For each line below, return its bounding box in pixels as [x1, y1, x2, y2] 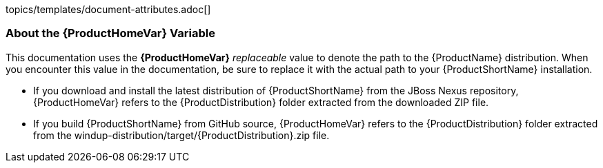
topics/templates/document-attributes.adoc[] [6, 3, 211, 15]
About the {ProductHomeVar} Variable [6, 26, 215, 41]
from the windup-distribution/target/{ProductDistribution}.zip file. [33, 129, 330, 141]
